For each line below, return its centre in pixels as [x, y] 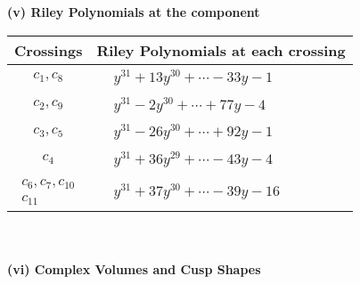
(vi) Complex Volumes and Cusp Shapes [134, 269]
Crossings [49, 50]
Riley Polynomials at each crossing [221, 50]
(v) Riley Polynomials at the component [134, 12]
